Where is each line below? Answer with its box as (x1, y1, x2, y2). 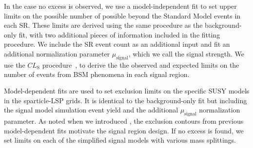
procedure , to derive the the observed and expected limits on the (42, 59, 239, 70)
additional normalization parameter (4, 48, 110, 58)
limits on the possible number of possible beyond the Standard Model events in (4, 10, 241, 20)
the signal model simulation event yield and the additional (4, 105, 178, 115)
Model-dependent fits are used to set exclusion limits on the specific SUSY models (4, 85, 250, 95)
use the (4, 59, 25, 70)
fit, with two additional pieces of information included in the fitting (19, 29, 220, 39)
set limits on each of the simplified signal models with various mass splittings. (4, 135, 236, 145)
